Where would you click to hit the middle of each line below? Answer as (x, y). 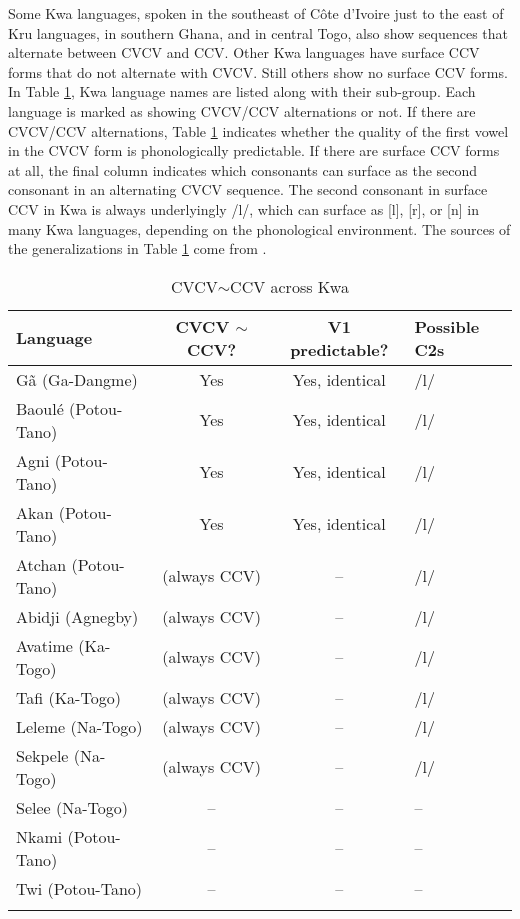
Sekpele (42, 755)
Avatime (44, 645)
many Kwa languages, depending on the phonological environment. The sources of (259, 228)
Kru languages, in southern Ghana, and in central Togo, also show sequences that (258, 32)
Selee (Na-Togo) (72, 807)
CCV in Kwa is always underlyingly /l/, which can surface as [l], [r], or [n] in (244, 208)
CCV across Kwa (289, 286)
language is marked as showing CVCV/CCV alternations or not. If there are (242, 110)
